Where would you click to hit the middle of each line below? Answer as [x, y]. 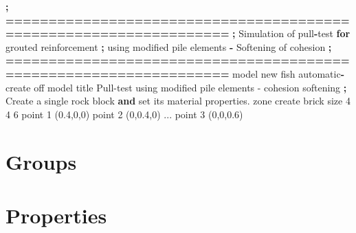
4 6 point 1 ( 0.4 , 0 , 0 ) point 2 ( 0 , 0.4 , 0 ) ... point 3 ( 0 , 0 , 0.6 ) [124, 114]
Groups [41, 161]
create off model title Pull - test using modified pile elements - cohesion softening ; [176, 87]
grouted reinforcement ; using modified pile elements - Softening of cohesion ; [169, 46]
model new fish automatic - [289, 73]
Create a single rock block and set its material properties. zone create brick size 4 [178, 101]
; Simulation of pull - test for [291, 33]
